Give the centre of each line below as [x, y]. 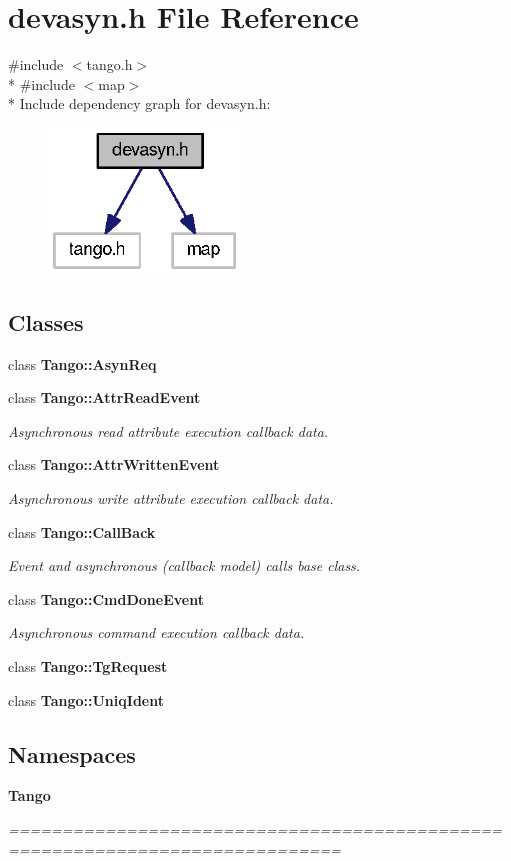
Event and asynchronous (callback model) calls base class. [184, 565]
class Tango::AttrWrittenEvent [114, 464]
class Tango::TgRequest [88, 666]
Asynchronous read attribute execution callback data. [168, 430]
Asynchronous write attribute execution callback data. [171, 498]
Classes [46, 321]
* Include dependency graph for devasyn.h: [139, 103]
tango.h [109, 64]
